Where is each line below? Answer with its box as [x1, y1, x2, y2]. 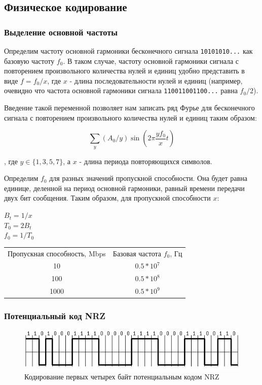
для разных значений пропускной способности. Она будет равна [49, 173, 247, 183]
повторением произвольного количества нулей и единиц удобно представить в [4, 65, 245, 76]
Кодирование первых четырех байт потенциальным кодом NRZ [24, 371, 219, 381]
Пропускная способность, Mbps [8, 248, 106, 258]
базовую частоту [4, 55, 55, 66]
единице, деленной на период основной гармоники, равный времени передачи [4, 182, 245, 193]
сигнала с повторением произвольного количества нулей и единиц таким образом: [4, 112, 257, 123]
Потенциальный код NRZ [4, 310, 106, 322]
